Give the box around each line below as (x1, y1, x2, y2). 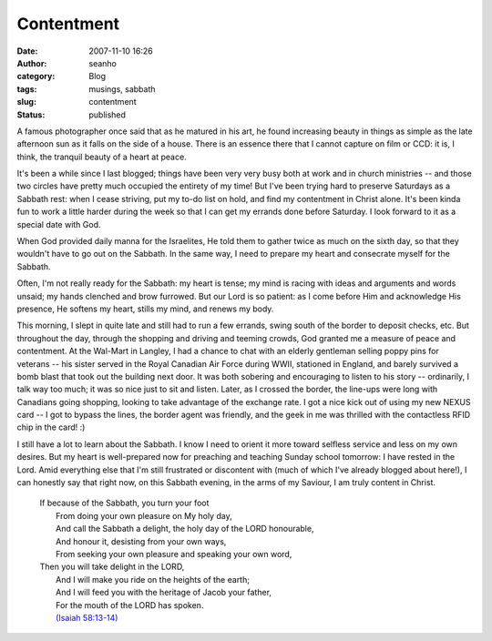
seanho (88, 57, 118, 68)
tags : (16, 83, 37, 95)
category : (16, 71, 56, 82)
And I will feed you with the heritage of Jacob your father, (56, 587, 272, 598)
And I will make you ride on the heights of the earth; (56, 574, 251, 585)
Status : (16, 109, 46, 120)
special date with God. (16, 219, 101, 229)
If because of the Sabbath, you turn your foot (39, 497, 210, 509)
